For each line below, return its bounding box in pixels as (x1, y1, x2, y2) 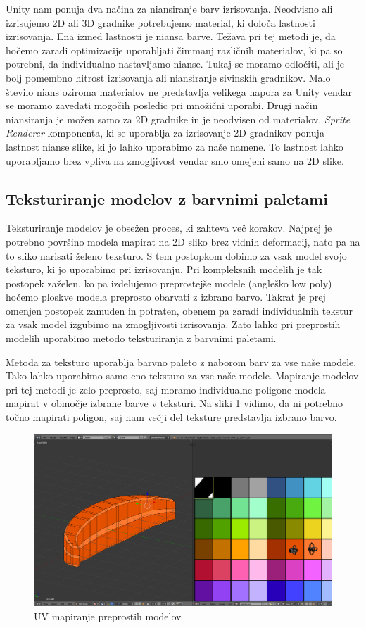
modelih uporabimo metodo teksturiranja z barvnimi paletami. (6, 331, 277, 346)
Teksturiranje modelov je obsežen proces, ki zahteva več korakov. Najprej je (6, 220, 332, 235)
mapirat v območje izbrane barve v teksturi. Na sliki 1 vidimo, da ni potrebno (6, 396, 343, 410)
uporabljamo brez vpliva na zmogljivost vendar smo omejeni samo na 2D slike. (6, 153, 344, 168)
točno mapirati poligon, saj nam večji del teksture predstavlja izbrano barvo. (6, 410, 337, 425)
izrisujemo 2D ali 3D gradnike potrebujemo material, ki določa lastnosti (6, 15, 315, 30)
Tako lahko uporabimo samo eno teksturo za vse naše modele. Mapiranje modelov (6, 368, 359, 383)
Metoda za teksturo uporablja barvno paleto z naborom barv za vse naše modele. (6, 354, 357, 369)
